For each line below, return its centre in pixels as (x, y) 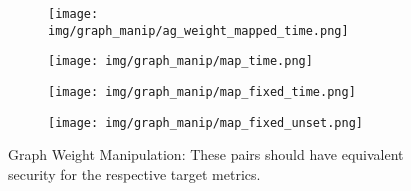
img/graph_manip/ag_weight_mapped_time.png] (198, 30)
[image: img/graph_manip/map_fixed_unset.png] (205, 122)
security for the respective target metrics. (134, 173)
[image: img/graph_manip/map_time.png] (180, 61)
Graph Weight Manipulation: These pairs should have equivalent (206, 154)
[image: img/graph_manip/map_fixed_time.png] (202, 91)
